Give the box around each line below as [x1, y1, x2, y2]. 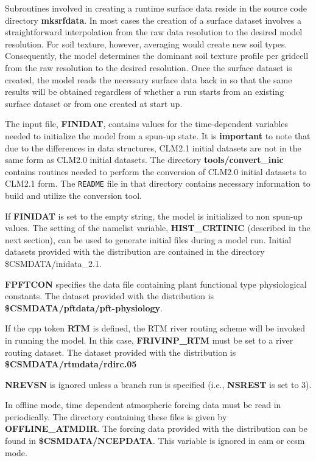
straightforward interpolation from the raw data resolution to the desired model [5, 26, 303, 38]
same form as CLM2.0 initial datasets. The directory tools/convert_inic [5, 153, 284, 166]
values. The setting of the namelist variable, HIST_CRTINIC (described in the [5, 221, 311, 234]
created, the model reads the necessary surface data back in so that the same [5, 73, 292, 86]
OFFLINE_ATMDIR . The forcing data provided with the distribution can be [5, 422, 307, 435]
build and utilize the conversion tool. [5, 189, 142, 201]
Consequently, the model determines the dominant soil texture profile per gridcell [5, 49, 309, 62]
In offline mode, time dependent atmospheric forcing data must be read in [5, 398, 281, 411]
